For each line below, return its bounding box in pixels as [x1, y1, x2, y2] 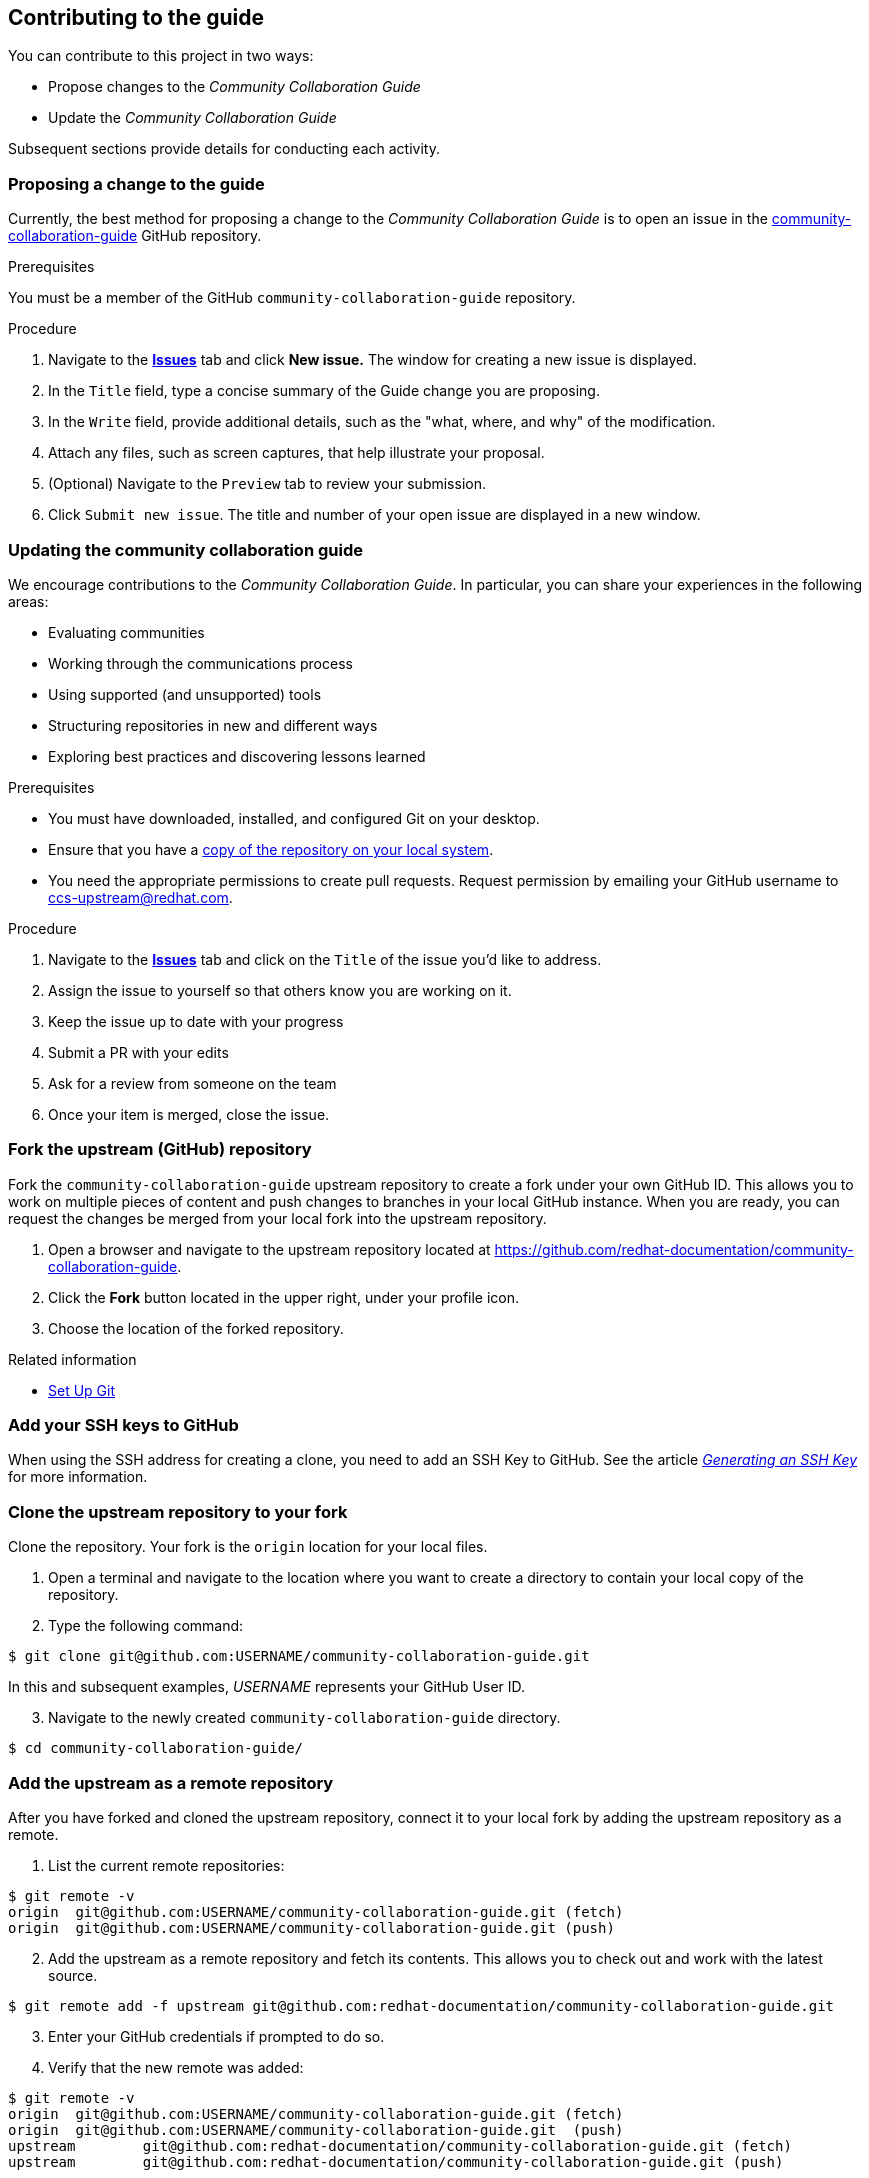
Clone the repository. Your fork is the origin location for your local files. [8, 1538, 488, 1556]
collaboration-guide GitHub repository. [8, 227, 262, 245]
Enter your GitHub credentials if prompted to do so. [48, 2027, 385, 2045]
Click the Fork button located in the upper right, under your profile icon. [48, 1288, 520, 1306]
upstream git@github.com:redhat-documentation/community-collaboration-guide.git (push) [8, 2153, 784, 2170]
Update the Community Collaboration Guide [48, 109, 337, 127]
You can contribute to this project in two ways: [8, 47, 314, 65]
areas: [8, 592, 49, 610]
